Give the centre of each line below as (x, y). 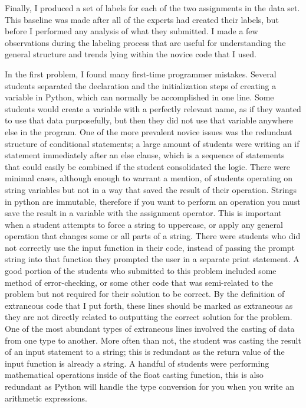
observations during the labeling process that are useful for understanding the (145, 42)
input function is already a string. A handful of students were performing (137, 363)
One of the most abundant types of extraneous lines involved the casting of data (150, 329)
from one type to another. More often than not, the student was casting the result (153, 340)
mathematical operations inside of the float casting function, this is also (134, 375)
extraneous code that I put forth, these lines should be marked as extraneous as (149, 305)
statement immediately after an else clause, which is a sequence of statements (145, 155)
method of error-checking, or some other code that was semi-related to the (139, 282)
